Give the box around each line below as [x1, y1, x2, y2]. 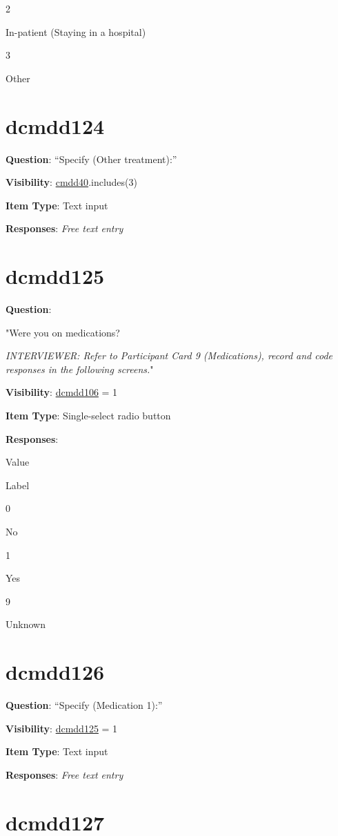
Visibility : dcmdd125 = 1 [6, 721, 118, 735]
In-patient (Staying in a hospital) [6, 24, 146, 39]
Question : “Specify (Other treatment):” [6, 151, 177, 166]
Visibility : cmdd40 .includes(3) [6, 175, 137, 189]
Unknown [6, 617, 46, 631]
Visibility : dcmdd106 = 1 [6, 385, 118, 399]
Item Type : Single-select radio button [6, 408, 171, 422]
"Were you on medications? [6, 325, 120, 339]
